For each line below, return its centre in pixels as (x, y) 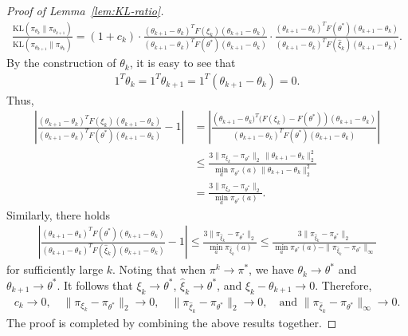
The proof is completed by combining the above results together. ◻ (172, 323)
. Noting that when (159, 269)
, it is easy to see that (182, 63)
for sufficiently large (55, 269)
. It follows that (95, 285)
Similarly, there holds (59, 214)
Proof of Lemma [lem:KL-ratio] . (85, 10)
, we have (271, 269)
